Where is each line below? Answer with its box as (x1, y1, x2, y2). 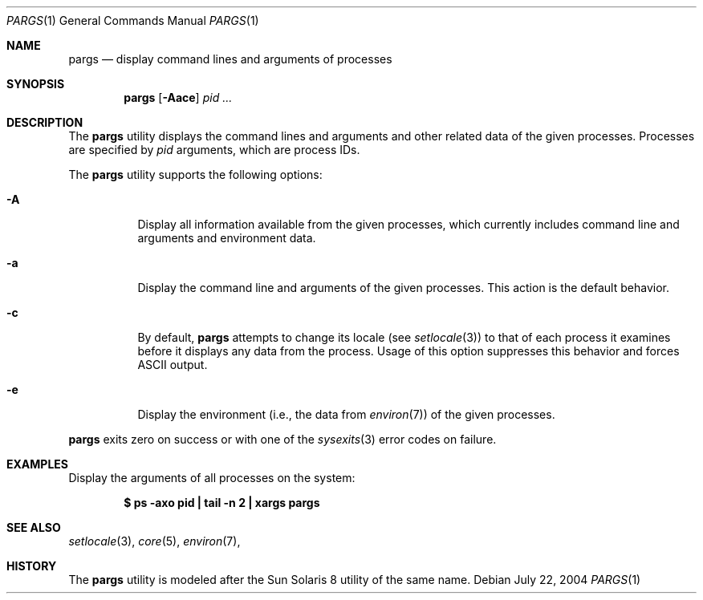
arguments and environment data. (137, 231, 316, 245)
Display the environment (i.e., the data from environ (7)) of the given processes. (137, 407, 555, 421)
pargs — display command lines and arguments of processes (68, 52, 392, 66)
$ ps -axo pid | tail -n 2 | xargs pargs (124, 496, 320, 509)
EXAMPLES (6, 457, 68, 471)
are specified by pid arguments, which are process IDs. (68, 143, 360, 156)
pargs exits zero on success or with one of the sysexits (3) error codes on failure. (68, 432, 497, 446)
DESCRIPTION (6, 116, 83, 129)
